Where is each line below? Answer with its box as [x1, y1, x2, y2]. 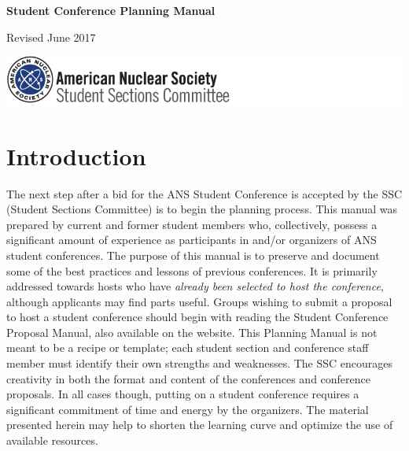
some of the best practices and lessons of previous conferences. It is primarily [6, 262, 378, 279]
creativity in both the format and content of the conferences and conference [6, 370, 371, 386]
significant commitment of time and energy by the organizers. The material [6, 401, 369, 417]
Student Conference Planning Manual [6, 2, 216, 18]
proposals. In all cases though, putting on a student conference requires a [6, 386, 359, 402]
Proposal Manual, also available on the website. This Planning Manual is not [6, 323, 378, 340]
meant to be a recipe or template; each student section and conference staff [6, 339, 369, 356]
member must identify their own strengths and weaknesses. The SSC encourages [6, 355, 393, 372]
